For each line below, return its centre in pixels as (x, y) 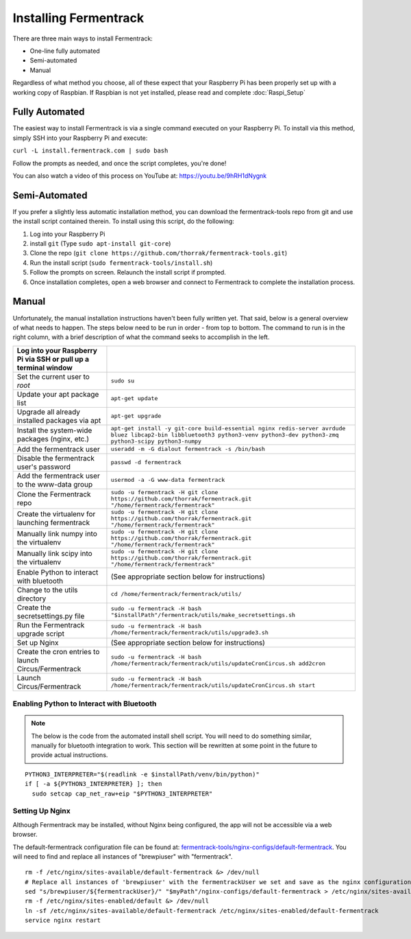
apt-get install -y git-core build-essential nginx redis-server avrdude (228, 428)
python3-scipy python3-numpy (156, 441)
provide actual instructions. (70, 755)
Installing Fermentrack (78, 18)
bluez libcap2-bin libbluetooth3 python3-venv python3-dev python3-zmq (225, 435)
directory (32, 599)
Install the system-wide (54, 430)
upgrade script (41, 634)
